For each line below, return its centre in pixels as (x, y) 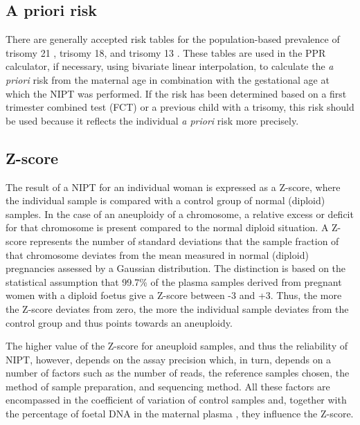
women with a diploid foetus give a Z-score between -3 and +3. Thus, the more (174, 295)
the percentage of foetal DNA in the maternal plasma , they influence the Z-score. (180, 414)
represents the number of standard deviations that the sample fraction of (184, 241)
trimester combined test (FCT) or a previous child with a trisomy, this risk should (180, 107)
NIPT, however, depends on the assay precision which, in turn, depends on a (169, 359)
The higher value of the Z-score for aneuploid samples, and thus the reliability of (177, 346)
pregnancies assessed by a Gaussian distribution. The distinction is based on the (176, 268)
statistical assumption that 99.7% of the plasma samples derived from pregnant (174, 281)
